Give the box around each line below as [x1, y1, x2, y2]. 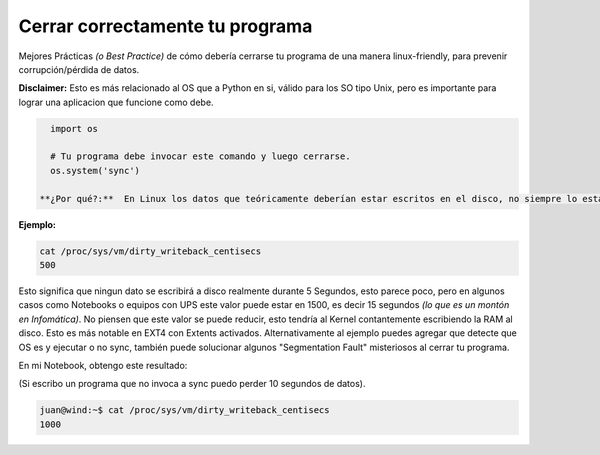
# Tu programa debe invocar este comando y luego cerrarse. [50, 151, 351, 162]
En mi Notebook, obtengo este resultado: [18, 359, 188, 371]
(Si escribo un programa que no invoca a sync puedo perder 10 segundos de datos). [18, 378, 366, 390]
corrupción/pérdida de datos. [18, 63, 140, 75]
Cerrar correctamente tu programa [18, 15, 313, 37]
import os [50, 123, 99, 134]
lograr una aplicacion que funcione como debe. [18, 96, 214, 108]
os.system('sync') [50, 165, 140, 176]
